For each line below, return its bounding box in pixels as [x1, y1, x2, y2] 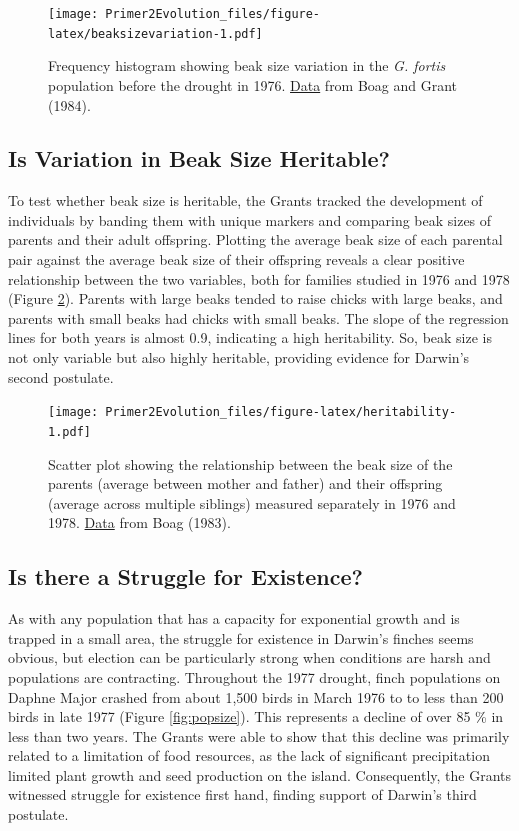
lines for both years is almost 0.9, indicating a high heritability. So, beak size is [8, 327, 492, 348]
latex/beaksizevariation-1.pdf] [48, 26, 263, 41]
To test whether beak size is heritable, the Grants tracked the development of [8, 190, 483, 211]
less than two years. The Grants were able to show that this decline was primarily [8, 725, 510, 746]
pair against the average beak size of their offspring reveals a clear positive [8, 249, 465, 270]
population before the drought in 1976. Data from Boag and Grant [48, 74, 458, 95]
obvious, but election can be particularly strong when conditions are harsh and [8, 647, 491, 668]
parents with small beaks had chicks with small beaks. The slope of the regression [8, 307, 509, 328]
